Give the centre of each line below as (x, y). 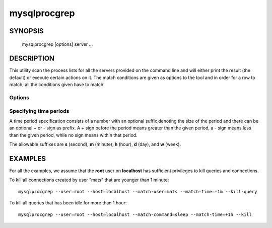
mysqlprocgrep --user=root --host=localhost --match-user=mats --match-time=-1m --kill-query (138, 192)
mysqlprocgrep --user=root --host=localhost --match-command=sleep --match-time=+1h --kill (135, 214)
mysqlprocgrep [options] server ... (57, 44)
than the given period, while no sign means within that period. (74, 135)
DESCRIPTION (32, 59)
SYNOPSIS (26, 31)
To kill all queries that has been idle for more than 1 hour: (68, 203)
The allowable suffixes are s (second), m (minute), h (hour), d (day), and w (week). (95, 144)
